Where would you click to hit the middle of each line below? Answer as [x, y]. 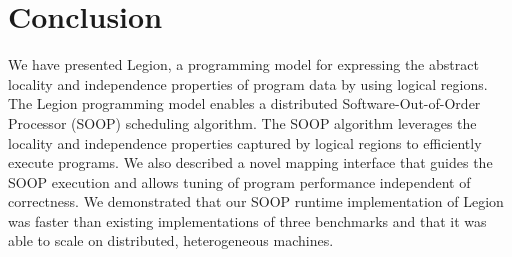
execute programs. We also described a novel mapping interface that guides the [250, 162]
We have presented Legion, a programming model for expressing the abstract [243, 64]
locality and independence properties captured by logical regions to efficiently [245, 142]
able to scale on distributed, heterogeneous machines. [171, 240]
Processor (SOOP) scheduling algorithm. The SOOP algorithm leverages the [242, 122]
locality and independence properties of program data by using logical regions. [248, 83]
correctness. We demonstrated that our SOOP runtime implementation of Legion [256, 201]
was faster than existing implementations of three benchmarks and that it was [247, 220]
